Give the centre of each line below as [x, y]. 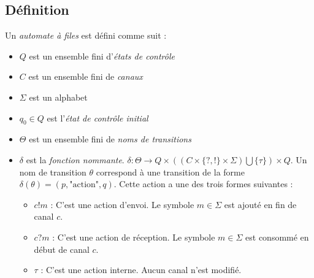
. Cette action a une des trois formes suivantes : [203, 184]
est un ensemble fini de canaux [86, 76]
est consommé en [277, 237]
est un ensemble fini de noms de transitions [110, 139]
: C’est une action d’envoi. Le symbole [122, 204]
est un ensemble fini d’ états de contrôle [102, 56]
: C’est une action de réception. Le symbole [134, 237]
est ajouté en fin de [260, 204]
